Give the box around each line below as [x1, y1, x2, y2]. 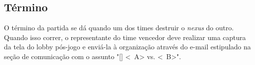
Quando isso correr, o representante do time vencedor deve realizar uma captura [4, 32, 246, 42]
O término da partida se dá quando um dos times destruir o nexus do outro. [4, 22, 234, 33]
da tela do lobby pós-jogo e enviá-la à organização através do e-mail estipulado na [4, 42, 251, 52]
